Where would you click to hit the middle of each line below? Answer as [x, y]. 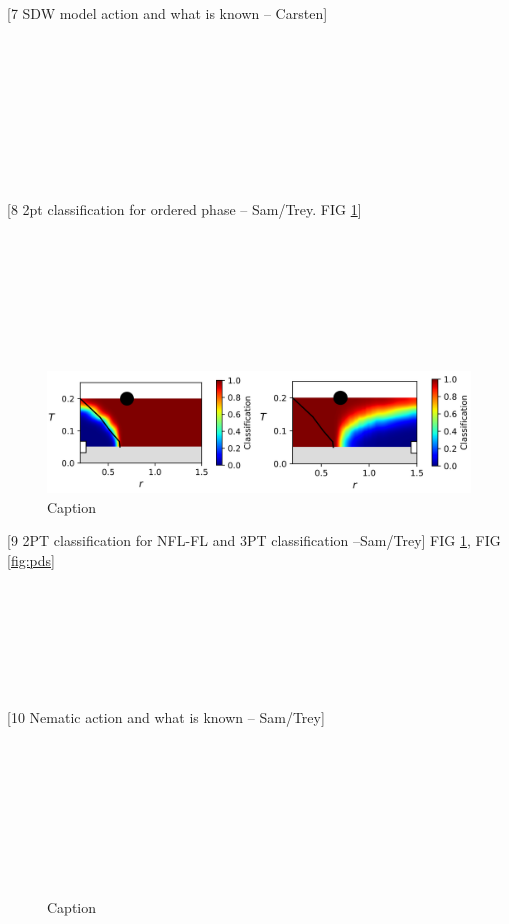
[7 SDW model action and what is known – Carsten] [167, 13]
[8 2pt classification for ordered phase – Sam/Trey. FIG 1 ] [184, 208]
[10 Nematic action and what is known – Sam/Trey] [166, 716]
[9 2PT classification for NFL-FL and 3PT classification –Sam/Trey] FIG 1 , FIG [254, 540]
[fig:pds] [31, 560]
